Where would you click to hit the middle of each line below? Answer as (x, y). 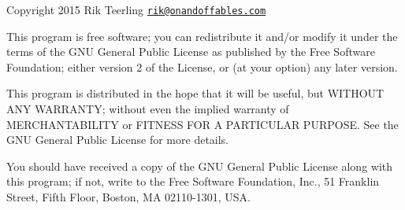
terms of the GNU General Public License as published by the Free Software (191, 52)
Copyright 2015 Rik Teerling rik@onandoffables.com (136, 9)
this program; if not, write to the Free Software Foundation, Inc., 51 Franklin (193, 181)
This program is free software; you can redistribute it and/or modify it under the (202, 36)
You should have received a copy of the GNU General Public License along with (200, 166)
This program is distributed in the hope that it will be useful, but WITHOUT (195, 93)
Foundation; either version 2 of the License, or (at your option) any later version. (202, 66)
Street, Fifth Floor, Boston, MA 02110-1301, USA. (128, 197)
